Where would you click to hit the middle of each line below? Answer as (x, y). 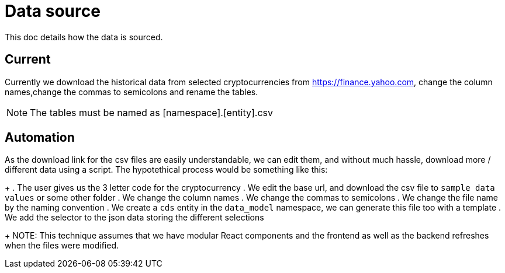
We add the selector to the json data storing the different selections (134, 218)
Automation (40, 138)
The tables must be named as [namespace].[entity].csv (152, 112)
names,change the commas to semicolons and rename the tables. (132, 92)
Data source (53, 11)
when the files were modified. (62, 246)
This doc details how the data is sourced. (84, 37)
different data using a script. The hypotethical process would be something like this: (166, 170)
